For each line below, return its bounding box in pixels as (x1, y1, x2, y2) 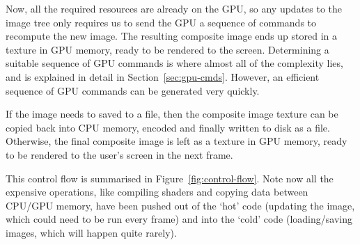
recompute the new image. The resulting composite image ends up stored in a (6, 29, 337, 43)
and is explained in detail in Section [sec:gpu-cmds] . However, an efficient (6, 69, 320, 84)
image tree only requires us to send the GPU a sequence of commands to (6, 15, 317, 29)
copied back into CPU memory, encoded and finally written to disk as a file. (6, 120, 330, 134)
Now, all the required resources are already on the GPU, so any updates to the (6, 1, 343, 15)
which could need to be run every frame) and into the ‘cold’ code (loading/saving (6, 212, 352, 226)
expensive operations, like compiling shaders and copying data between (6, 184, 308, 199)
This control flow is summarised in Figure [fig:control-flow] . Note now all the (6, 171, 334, 185)
